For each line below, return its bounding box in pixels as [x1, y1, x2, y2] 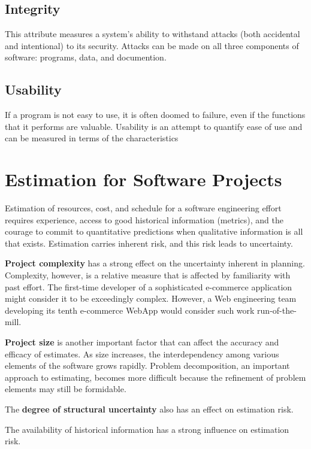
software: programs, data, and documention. [5, 51, 167, 63]
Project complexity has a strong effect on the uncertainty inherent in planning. [5, 257, 305, 269]
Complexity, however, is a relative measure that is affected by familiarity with [5, 269, 291, 281]
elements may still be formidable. [5, 383, 126, 395]
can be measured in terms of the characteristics [5, 132, 179, 144]
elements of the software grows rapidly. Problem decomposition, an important [5, 359, 290, 372]
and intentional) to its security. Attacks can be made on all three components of [5, 39, 299, 51]
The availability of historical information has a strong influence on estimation [5, 423, 289, 435]
